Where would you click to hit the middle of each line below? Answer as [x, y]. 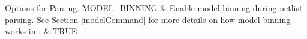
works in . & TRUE [41, 31]
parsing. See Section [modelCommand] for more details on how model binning [148, 19]
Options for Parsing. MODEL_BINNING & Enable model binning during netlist [154, 8]
